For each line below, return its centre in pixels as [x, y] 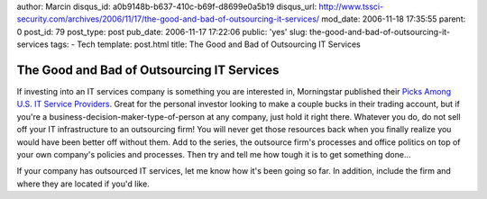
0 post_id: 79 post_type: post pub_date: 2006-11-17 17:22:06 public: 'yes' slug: [162, 32]
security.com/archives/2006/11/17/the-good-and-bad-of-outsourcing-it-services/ [168, 19]
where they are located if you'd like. [83, 184]
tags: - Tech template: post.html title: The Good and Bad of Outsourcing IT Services [205, 44]
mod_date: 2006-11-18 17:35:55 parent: [394, 19]
